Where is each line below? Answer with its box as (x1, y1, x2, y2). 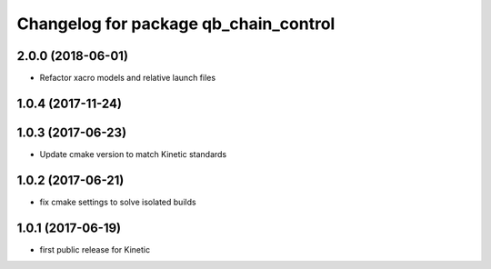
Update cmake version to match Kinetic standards (39, 148, 227, 159)
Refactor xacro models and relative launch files (39, 73, 216, 84)
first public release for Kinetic (39, 244, 150, 254)
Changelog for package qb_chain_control (16, 14, 336, 34)
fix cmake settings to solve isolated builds (39, 196, 196, 207)
